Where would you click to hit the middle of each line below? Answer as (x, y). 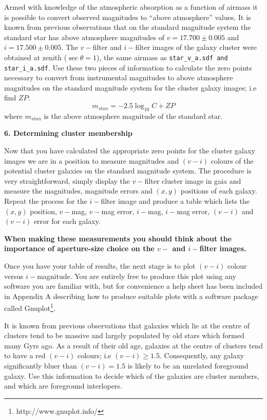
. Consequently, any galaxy (202, 355)
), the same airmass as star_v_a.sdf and (162, 57)
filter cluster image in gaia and (193, 180)
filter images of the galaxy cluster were (196, 47)
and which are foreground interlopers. (63, 386)
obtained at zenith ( (36, 57)
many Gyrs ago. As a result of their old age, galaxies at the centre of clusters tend (133, 345)
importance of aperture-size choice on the (79, 248)
